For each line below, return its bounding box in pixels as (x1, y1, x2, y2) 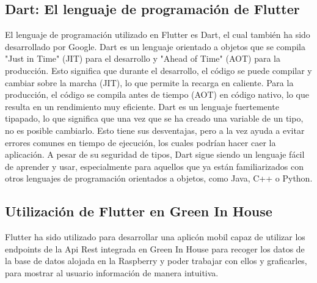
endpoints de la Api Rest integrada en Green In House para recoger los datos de (5, 242, 305, 255)
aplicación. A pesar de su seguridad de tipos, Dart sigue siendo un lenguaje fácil (5, 148, 305, 161)
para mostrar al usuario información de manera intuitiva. (5, 266, 219, 279)
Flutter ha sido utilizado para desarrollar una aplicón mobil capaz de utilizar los (5, 230, 305, 243)
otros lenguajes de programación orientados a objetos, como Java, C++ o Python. (5, 172, 313, 185)
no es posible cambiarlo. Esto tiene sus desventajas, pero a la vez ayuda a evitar (5, 123, 305, 136)
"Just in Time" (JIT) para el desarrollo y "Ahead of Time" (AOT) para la (5, 52, 280, 65)
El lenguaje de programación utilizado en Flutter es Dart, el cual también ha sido (5, 28, 310, 41)
